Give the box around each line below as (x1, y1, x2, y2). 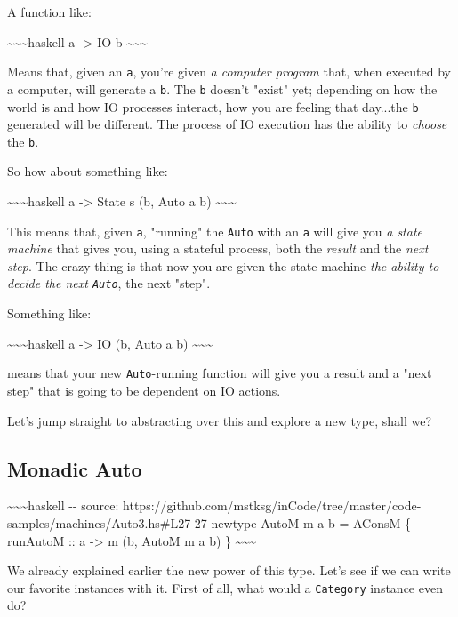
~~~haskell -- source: (7, 496, 119, 515)
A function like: (7, 3, 92, 20)
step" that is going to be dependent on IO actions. (7, 381, 281, 399)
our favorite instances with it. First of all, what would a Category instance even (7, 578, 443, 597)
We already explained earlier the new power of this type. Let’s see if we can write (7, 561, 451, 580)
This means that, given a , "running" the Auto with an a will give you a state (7, 221, 423, 240)
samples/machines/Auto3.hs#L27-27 (7, 513, 207, 532)
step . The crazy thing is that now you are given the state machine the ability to (7, 256, 439, 275)
